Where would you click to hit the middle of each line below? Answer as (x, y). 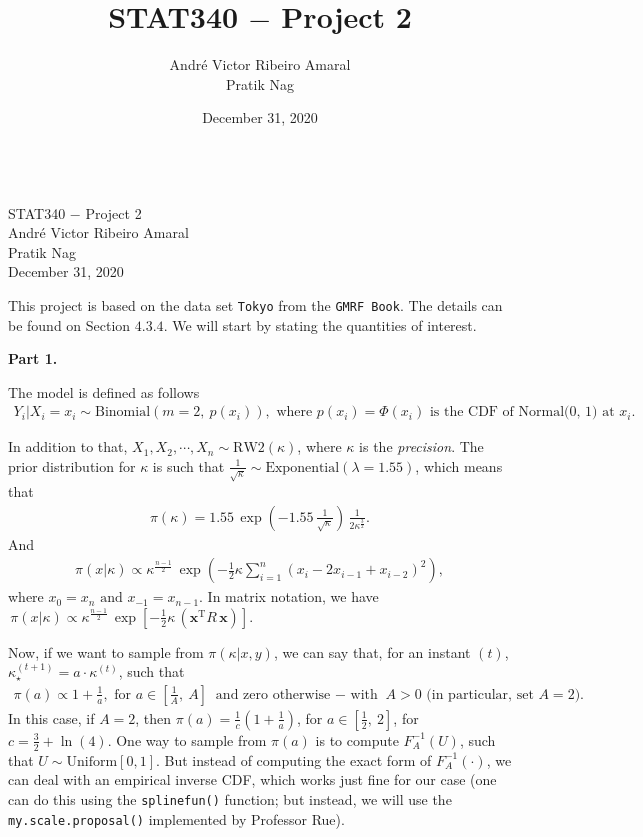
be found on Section (69, 324)
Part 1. (33, 358)
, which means (459, 465)
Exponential (302, 467)
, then (153, 717)
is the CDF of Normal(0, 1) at (522, 412)
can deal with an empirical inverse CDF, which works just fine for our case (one (252, 779)
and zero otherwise (273, 694)
